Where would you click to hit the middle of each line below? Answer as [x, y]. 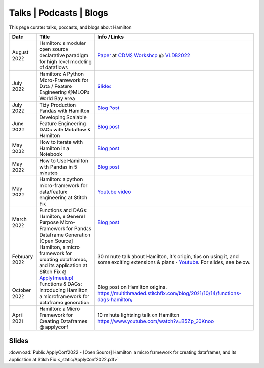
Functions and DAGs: [63, 210]
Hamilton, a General [62, 216]
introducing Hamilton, [64, 290]
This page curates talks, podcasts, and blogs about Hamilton [70, 27]
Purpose [49, 222]
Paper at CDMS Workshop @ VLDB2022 [144, 55]
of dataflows [54, 67]
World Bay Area [57, 98]
